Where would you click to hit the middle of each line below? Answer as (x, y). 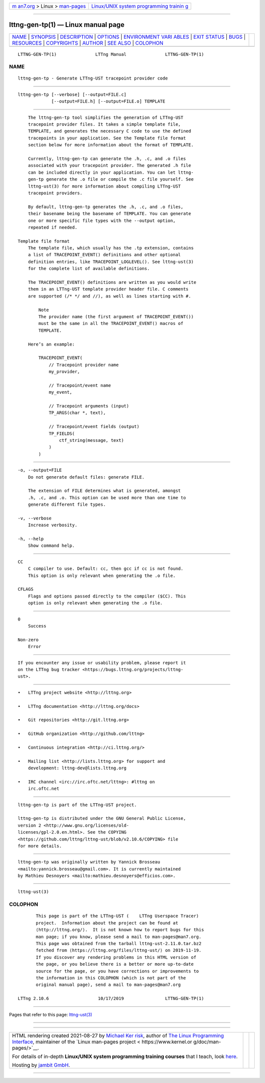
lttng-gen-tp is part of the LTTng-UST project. (77, 805)
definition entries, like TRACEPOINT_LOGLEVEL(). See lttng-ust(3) (111, 262)
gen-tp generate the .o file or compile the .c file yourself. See (111, 179)
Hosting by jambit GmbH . (41, 1065)
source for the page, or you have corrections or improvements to (118, 971)
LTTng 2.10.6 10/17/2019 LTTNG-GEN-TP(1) (111, 999)
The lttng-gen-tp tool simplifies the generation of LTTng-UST (106, 117)
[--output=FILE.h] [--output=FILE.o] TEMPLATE (108, 101)
